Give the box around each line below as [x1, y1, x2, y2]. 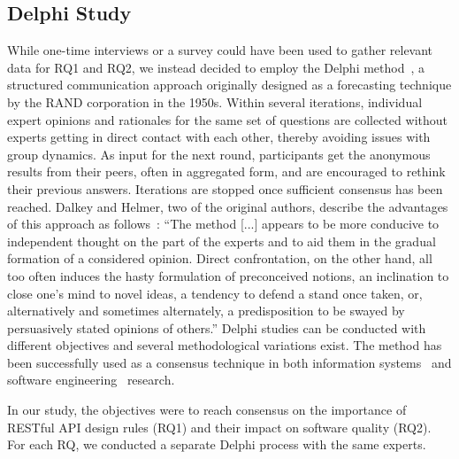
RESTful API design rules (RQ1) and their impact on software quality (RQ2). [7, 417, 432, 436]
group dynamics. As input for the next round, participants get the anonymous [7, 144, 431, 163]
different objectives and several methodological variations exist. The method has [7, 336, 442, 354]
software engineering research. [7, 370, 175, 389]
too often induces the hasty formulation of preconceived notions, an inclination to [7, 266, 449, 284]
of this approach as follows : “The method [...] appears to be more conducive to [7, 214, 440, 233]
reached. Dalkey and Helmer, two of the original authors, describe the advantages [7, 197, 448, 215]
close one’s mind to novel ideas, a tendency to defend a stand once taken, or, [7, 284, 423, 302]
